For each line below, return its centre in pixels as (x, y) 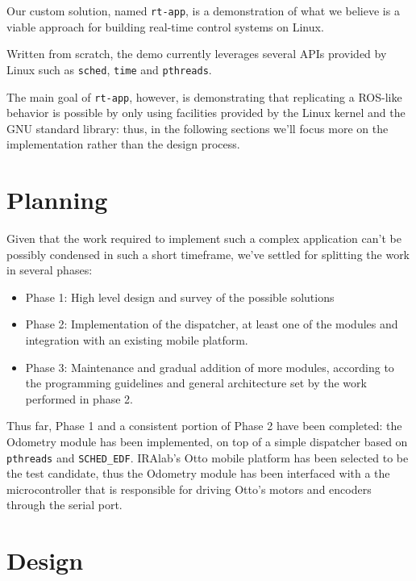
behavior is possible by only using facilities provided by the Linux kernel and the (206, 113)
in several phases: (50, 270)
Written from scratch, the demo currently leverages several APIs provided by (197, 54)
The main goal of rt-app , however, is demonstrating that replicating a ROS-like (204, 96)
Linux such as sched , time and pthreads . (109, 69)
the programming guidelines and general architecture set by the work (196, 383)
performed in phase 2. (79, 398)
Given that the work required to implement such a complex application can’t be (204, 238)
